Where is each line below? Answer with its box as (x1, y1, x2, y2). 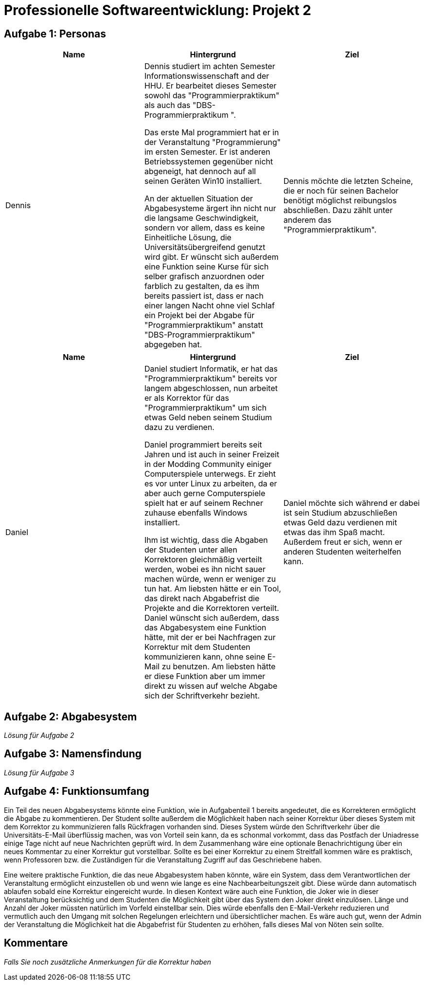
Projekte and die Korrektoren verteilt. (144, 603, 279, 613)
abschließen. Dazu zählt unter (283, 205, 393, 215)
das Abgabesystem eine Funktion (144, 623, 266, 633)
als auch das (144, 100, 191, 110)
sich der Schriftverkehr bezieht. (144, 691, 260, 701)
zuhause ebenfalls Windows (144, 508, 248, 518)
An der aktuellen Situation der (144, 194, 253, 204)
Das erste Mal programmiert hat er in (144, 127, 279, 138)
